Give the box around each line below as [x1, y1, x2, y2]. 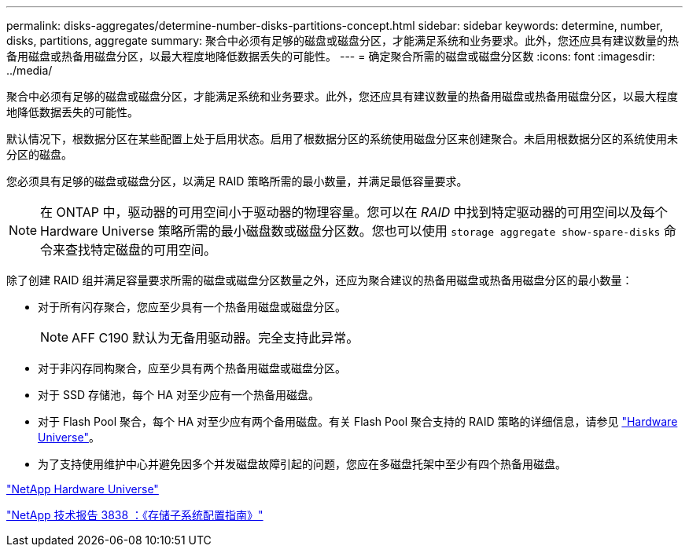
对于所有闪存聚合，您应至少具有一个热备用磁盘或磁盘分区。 [38, 300, 346, 313]
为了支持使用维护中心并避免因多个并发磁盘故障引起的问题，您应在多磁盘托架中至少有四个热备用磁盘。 [38, 457, 566, 471]
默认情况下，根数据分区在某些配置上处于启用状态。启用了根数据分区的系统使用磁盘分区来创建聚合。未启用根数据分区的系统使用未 [6, 132, 678, 145]
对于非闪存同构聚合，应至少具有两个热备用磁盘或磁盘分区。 [38, 361, 346, 375]
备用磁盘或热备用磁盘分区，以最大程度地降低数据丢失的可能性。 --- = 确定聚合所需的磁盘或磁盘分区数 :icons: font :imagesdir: [6, 49, 655, 63]
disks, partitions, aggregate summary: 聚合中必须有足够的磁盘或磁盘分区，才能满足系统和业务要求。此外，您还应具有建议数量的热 [6, 34, 680, 47]
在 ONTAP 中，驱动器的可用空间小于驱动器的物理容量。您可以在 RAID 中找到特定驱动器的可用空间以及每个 [40, 204, 668, 220]
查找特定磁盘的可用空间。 [65, 242, 217, 258]
